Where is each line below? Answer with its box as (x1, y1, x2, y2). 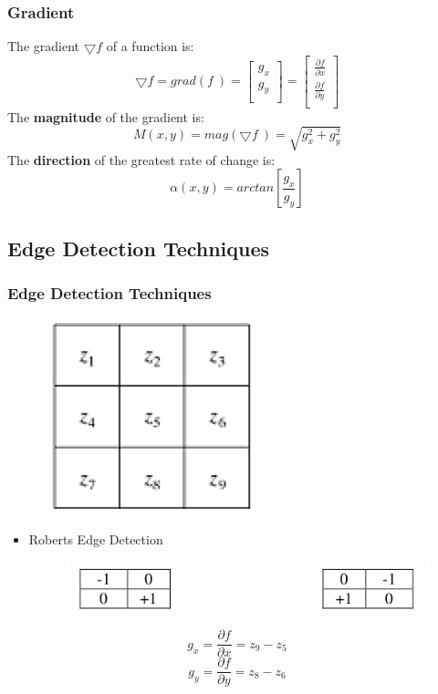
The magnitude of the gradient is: (7, 107, 204, 126)
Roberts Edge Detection (28, 529, 163, 548)
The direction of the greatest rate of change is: (7, 150, 276, 169)
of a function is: (106, 36, 194, 56)
